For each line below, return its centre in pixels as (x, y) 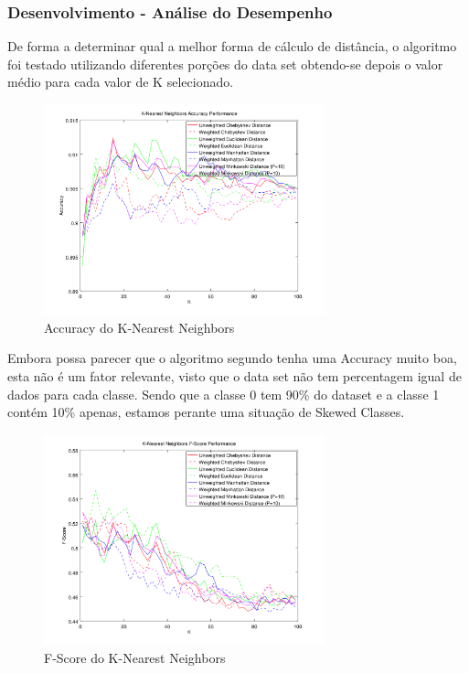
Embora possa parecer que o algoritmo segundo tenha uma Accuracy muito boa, (232, 358)
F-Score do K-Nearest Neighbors (135, 657)
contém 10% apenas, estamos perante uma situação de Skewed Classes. (206, 412)
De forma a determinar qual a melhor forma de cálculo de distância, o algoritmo (232, 46)
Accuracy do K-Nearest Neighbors (139, 327)
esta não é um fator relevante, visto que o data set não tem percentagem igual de (234, 376)
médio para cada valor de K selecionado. (121, 82)
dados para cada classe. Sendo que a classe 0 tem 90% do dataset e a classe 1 (224, 394)
